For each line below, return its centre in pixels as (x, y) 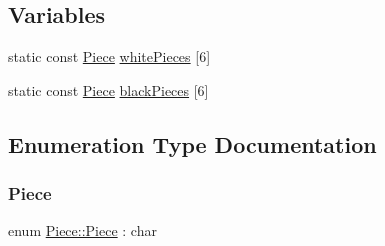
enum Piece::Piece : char (82, 230)
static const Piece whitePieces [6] (109, 56)
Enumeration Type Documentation (192, 143)
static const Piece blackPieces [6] (108, 89)
